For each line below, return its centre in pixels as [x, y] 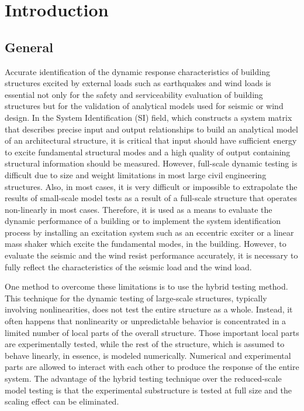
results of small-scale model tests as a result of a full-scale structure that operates [151, 198]
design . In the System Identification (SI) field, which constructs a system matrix [148, 117]
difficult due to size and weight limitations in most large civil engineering [136, 174]
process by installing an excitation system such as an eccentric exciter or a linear [149, 232]
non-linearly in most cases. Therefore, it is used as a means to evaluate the [139, 209]
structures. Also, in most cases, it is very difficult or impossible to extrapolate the [151, 186]
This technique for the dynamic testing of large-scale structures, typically [136, 298]
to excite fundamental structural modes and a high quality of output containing [148, 152]
